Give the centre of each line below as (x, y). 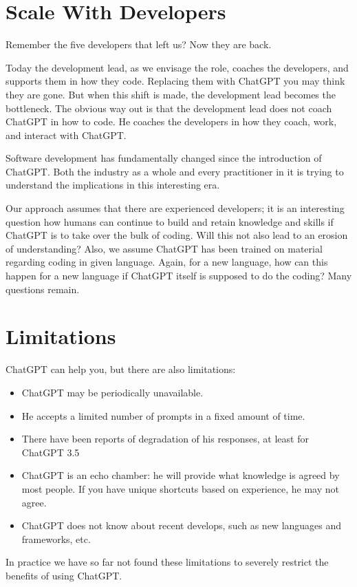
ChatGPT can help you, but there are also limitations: (121, 369)
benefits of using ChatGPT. (64, 575)
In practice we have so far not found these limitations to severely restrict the (167, 562)
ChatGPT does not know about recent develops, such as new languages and (182, 525)
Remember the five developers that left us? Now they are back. (139, 44)
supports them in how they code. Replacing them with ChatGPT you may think (175, 81)
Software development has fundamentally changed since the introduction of (164, 158)
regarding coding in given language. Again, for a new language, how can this (167, 262)
